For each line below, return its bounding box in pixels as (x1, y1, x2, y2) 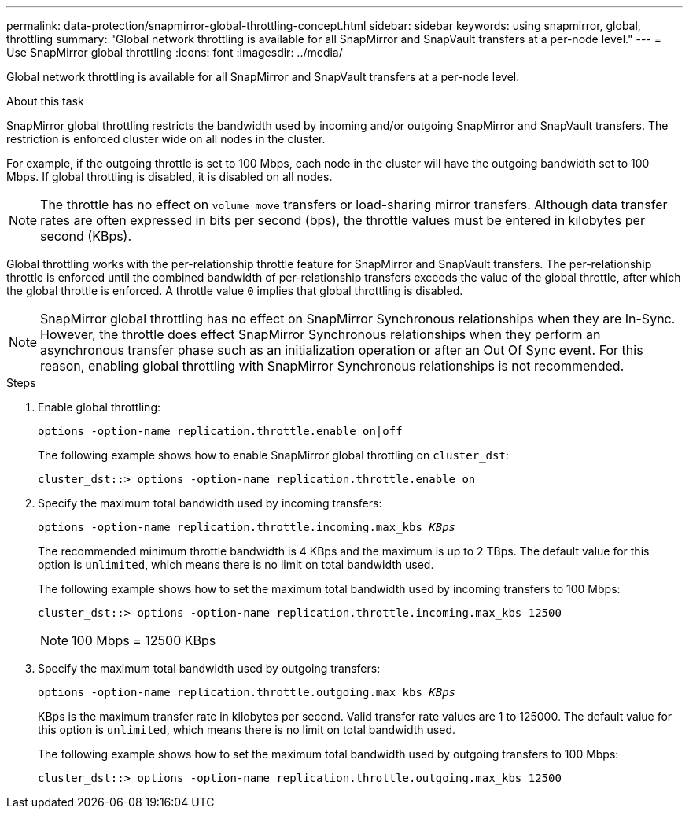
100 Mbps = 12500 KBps (72, 632, 216, 648)
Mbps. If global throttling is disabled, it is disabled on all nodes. (6, 170, 333, 183)
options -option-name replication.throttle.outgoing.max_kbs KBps (38, 686, 456, 699)
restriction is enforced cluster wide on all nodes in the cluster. (6, 132, 326, 146)
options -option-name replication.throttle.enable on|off (38, 425, 403, 437)
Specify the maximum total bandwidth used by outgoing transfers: (38, 662, 381, 675)
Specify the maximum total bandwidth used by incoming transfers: (38, 496, 382, 510)
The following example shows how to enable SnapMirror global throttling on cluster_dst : (38, 448, 509, 462)
